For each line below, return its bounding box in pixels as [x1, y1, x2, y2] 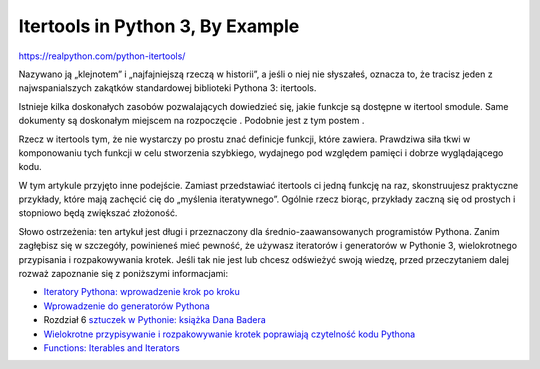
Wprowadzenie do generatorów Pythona [43, 300, 210, 312]
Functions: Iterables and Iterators [43, 341, 180, 354]
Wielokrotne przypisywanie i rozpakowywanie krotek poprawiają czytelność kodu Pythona [43, 328, 416, 340]
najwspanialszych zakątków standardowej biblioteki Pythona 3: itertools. [18, 82, 317, 94]
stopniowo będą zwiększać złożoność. [18, 207, 178, 219]
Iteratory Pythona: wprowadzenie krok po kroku [43, 286, 240, 298]
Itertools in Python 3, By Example [18, 15, 300, 37]
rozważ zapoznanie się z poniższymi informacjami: [18, 268, 229, 280]
